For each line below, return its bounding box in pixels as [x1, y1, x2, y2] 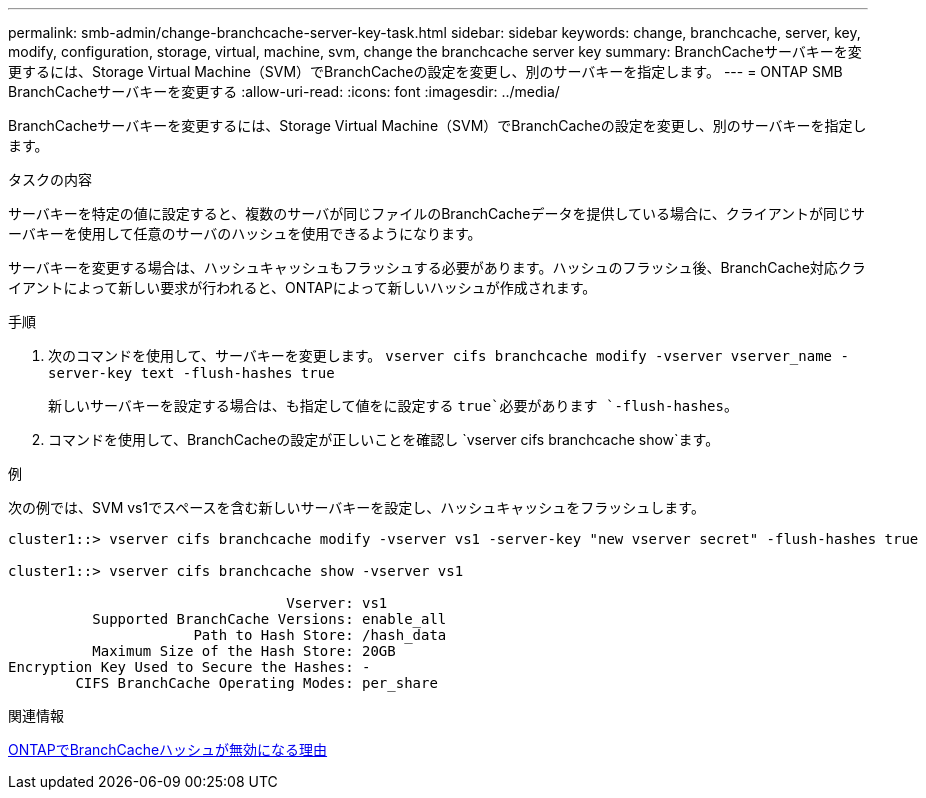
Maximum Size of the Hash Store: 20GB [92, 643, 396, 659]
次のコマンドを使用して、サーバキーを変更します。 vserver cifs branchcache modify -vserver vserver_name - [48, 347, 849, 364]
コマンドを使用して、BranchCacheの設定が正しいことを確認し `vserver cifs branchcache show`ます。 [48, 431, 720, 448]
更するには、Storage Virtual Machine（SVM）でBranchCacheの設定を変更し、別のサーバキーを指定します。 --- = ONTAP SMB [8, 63, 843, 80]
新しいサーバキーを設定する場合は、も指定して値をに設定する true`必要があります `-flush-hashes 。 [48, 397, 738, 414]
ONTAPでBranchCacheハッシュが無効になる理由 [8, 741, 328, 758]
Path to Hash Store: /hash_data [193, 627, 447, 643]
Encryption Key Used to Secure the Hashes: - [8, 659, 371, 675]
